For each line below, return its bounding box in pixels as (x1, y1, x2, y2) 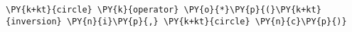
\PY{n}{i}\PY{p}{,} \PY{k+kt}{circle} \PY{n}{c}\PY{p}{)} (66, 16, 347, 26)
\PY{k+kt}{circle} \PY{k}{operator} (6, 5, 179, 15)
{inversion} (6, 16, 62, 26)
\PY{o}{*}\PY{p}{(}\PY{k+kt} (183, 5, 321, 15)
